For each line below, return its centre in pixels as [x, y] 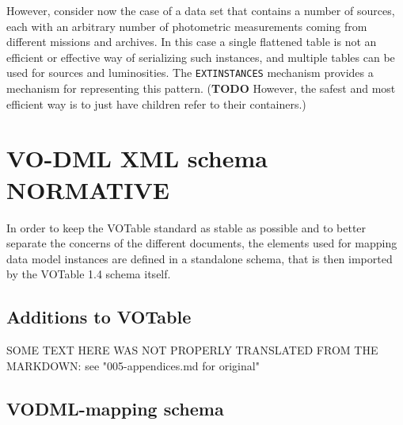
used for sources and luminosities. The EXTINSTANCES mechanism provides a [190, 73]
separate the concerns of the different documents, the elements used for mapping [202, 243]
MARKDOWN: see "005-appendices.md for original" [133, 365]
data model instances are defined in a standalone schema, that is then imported [200, 258]
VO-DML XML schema [137, 158]
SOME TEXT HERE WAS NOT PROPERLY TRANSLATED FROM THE [192, 350]
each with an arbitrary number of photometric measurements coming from [187, 26]
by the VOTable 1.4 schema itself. [89, 274]
